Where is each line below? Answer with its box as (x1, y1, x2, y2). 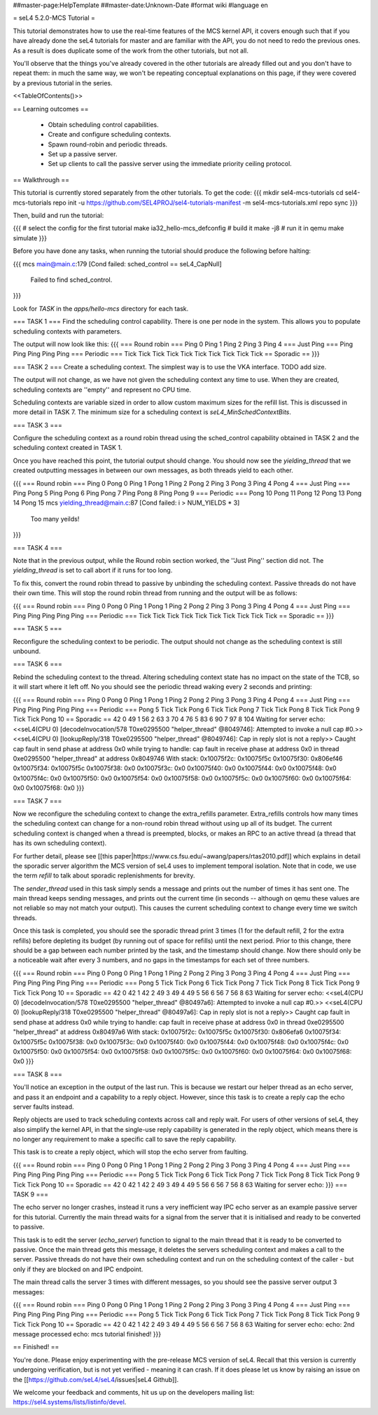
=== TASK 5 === (13, 624, 62, 633)
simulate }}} (13, 233, 48, 242)
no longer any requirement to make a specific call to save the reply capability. (13, 1135, 237, 1144)
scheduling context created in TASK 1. (13, 444, 122, 452)
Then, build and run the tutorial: (13, 211, 104, 220)
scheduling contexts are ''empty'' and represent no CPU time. (13, 385, 192, 394)
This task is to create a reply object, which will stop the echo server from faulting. (13, 1148, 248, 1156)
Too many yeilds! (30, 514, 80, 523)
